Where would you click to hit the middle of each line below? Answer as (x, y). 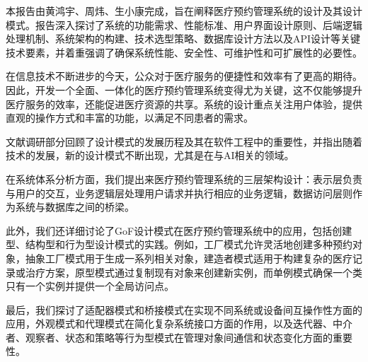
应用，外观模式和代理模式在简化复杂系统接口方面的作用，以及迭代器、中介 (179, 323)
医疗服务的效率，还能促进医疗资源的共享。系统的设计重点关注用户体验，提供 (184, 104)
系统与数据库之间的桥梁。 (75, 207)
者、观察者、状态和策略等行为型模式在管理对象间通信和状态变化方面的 (169, 337)
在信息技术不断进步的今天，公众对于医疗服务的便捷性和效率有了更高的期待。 (184, 76)
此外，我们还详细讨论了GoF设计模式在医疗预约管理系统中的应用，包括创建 (179, 230)
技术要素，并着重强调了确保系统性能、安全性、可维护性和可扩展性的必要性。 (184, 52)
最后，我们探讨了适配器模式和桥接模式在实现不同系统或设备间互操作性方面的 (184, 309)
